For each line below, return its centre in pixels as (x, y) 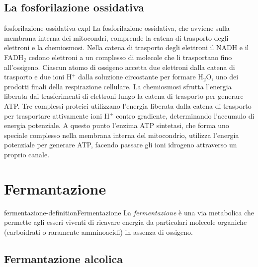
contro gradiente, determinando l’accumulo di (185, 115)
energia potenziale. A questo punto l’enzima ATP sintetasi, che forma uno (117, 125)
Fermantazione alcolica (64, 258)
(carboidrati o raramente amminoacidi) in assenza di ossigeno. (99, 232)
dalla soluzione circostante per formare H (141, 77)
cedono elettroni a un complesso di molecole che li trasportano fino (130, 57)
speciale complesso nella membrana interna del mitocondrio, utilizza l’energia (122, 135)
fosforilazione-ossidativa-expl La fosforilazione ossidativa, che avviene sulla (117, 28)
